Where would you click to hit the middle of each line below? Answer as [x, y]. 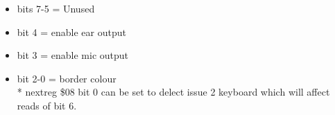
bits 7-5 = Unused [56, 8]
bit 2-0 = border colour [67, 78]
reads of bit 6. [47, 105]
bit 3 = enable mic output [73, 55]
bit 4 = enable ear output [71, 32]
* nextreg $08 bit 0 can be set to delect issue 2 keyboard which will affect [173, 92]
